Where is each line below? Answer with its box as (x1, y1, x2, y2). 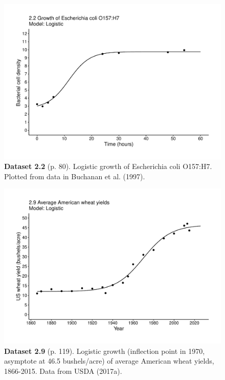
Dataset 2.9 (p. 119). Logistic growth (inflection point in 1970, (4, 345, 205, 356)
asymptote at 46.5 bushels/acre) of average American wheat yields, (4, 355, 214, 366)
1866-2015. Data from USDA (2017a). (4, 365, 122, 376)
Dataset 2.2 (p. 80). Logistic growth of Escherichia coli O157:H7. (4, 161, 212, 172)
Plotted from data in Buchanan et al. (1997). (4, 171, 145, 181)
